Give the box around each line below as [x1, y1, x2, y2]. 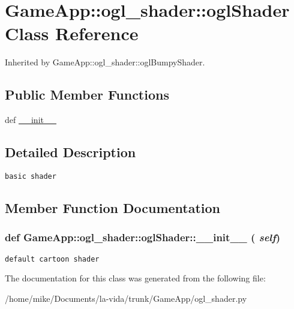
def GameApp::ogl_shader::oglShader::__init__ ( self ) [5, 230, 281, 245]
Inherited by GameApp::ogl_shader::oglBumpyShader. [5, 56, 205, 68]
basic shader [5, 172, 56, 181]
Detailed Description [5, 143, 136, 161]
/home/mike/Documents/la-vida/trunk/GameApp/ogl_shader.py [5, 292, 247, 304]
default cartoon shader [5, 254, 100, 263]
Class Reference [5, 21, 139, 46]
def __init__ [5, 113, 56, 126]
